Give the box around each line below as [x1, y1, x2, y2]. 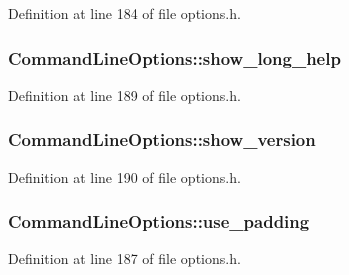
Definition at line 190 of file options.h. [8, 166, 241, 187]
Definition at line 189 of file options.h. [8, 84, 241, 105]
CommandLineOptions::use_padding [8, 209, 310, 234]
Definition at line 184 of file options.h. [8, 3, 241, 23]
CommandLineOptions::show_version [8, 127, 316, 152]
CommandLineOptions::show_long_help [8, 45, 341, 70]
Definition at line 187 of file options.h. [8, 248, 241, 269]
